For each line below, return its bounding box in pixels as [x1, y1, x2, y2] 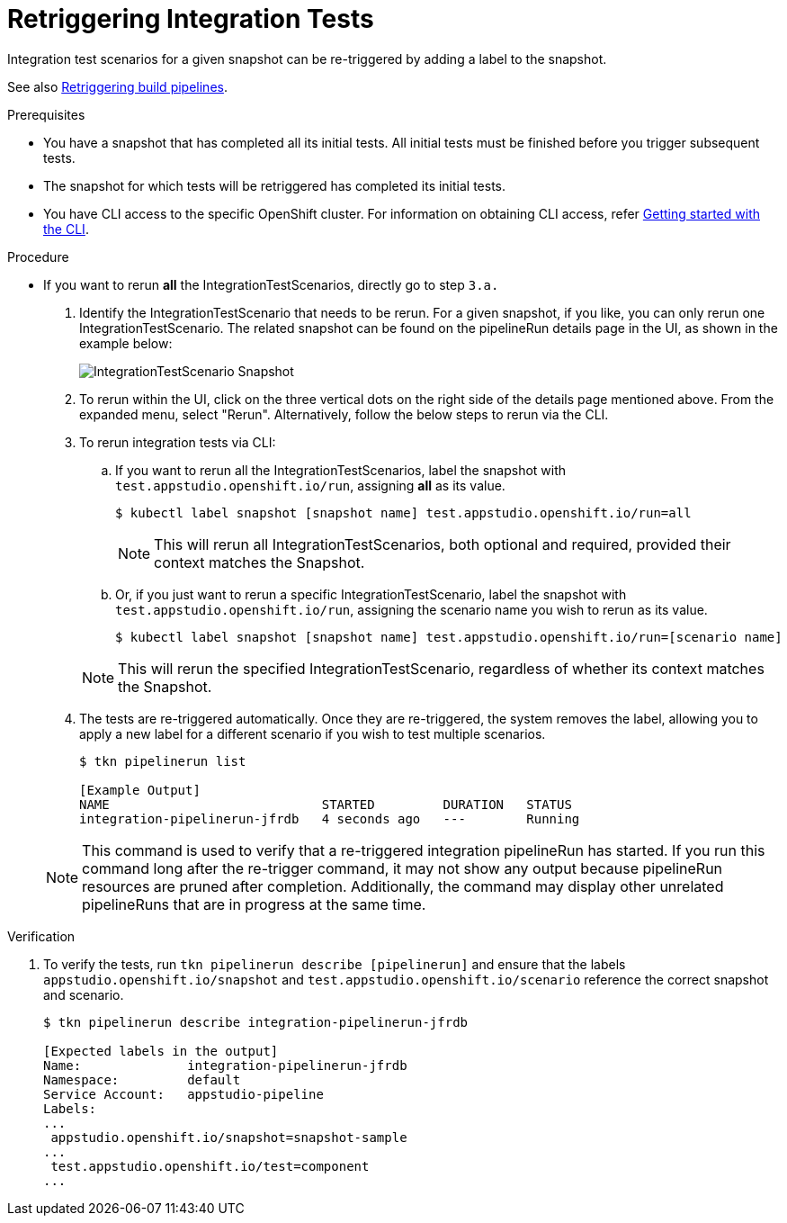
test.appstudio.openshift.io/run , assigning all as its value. [115, 477, 505, 493]
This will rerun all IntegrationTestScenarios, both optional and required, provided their [154, 535, 731, 553]
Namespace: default [43, 1072, 241, 1087]
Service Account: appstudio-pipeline [43, 1086, 324, 1102]
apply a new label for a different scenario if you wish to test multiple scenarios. [79, 725, 546, 742]
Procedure [7, 248, 69, 265]
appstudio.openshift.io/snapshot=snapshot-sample [50, 1129, 407, 1145]
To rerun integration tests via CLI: [79, 434, 276, 450]
